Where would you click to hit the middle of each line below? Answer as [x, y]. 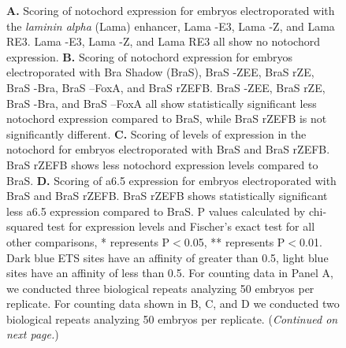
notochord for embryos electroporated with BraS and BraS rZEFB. [168, 149]
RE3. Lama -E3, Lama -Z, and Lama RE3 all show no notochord [163, 41]
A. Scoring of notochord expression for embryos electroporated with [171, 10]
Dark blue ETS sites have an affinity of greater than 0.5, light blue [167, 257]
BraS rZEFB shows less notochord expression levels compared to [162, 164]
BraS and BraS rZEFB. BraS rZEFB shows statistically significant [167, 196]
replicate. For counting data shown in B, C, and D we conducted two [173, 304]
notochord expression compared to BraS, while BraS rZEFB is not [167, 118]
